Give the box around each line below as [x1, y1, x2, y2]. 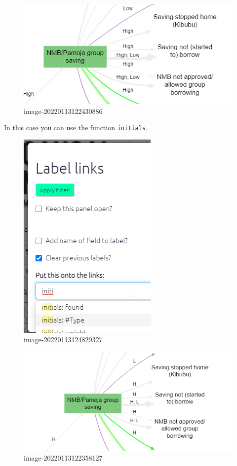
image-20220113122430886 [24, 106, 103, 116]
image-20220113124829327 [24, 334, 103, 345]
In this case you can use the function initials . [4, 122, 148, 133]
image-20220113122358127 [24, 452, 103, 463]
